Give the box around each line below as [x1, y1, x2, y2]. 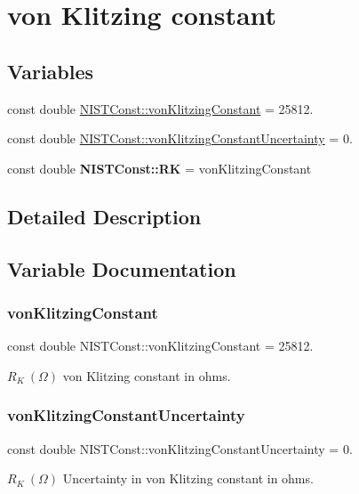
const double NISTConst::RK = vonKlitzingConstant [7, 158, 312, 177]
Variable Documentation [7, 255, 236, 282]
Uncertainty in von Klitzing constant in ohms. [62, 469, 314, 488]
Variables [7, 57, 94, 85]
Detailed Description [7, 202, 202, 230]
